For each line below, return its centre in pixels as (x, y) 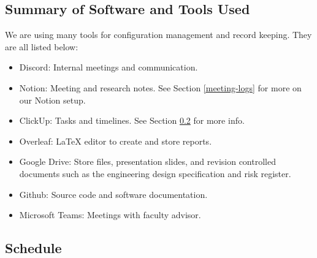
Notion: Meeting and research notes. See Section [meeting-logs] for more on (160, 87)
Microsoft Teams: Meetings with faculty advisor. (110, 215)
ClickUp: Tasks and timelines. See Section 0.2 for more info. (132, 120)
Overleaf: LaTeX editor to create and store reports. (116, 141)
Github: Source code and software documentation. (113, 194)
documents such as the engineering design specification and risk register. (155, 173)
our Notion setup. (52, 100)
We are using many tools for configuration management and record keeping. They (158, 35)
